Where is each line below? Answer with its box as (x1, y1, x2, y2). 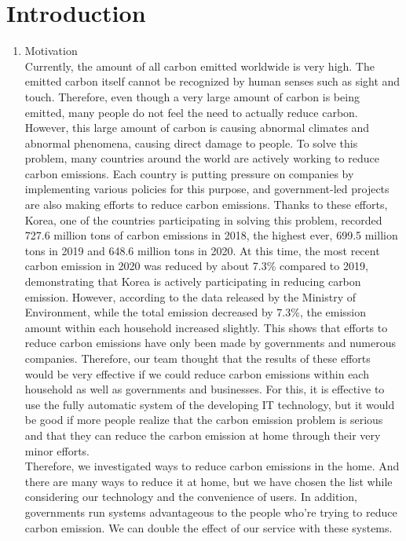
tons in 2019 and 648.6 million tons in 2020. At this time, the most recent (24, 242, 380, 258)
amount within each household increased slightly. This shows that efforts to (24, 319, 388, 335)
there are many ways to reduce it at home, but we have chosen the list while (24, 473, 393, 489)
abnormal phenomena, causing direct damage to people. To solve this (24, 134, 358, 151)
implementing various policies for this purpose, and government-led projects (24, 181, 390, 197)
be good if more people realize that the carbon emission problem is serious (24, 411, 383, 428)
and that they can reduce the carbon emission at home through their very (24, 426, 381, 443)
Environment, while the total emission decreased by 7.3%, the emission (24, 304, 367, 320)
